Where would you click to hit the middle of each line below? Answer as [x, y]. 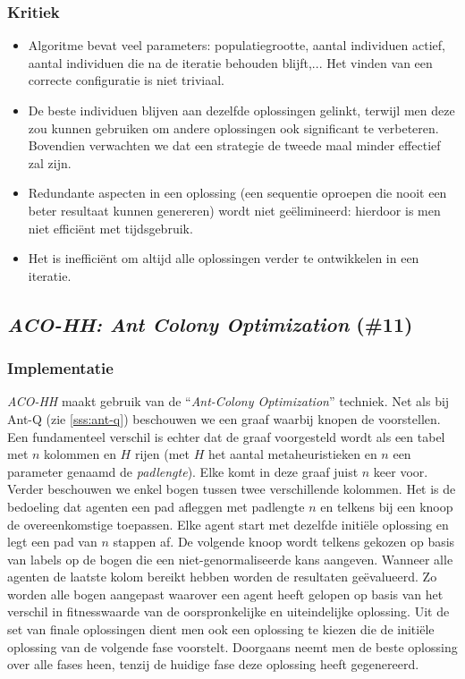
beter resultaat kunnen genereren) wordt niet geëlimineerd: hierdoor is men [234, 210]
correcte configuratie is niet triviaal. [126, 80]
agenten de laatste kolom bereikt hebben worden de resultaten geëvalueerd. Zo [222, 577]
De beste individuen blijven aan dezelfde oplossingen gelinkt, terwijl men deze [241, 110]
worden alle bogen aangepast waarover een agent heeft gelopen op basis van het [225, 594]
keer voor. [401, 471]
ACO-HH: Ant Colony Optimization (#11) [210, 323]
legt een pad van [52, 542]
